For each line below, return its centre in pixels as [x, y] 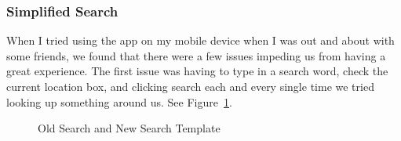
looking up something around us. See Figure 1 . [119, 101]
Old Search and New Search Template [129, 128]
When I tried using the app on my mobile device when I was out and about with [200, 40]
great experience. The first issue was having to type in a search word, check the [197, 71]
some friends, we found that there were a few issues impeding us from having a [196, 55]
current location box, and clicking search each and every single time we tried [190, 86]
